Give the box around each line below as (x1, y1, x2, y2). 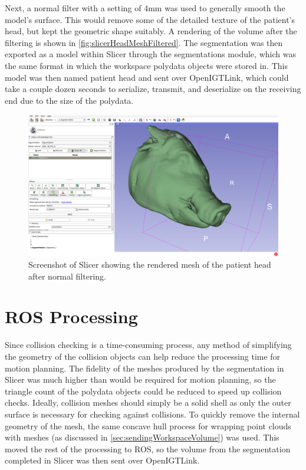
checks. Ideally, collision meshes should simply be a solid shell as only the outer (5, 396, 291, 409)
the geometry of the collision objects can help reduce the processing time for (5, 350, 281, 362)
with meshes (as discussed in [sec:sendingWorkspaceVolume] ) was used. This (5, 431, 279, 443)
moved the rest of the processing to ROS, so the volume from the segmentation (5, 442, 291, 455)
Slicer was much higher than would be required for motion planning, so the (5, 373, 276, 386)
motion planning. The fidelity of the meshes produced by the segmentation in (5, 361, 284, 374)
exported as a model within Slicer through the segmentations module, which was (5, 48, 296, 60)
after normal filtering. (28, 269, 106, 282)
